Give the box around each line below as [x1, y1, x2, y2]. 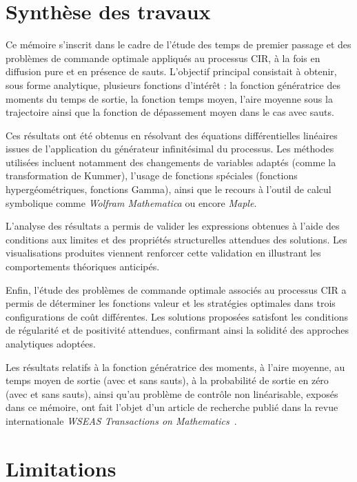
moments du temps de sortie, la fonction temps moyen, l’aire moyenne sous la [6, 91, 333, 106]
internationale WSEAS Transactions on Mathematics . [6, 413, 237, 428]
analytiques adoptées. [6, 337, 96, 350]
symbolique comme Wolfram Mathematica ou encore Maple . [6, 195, 257, 210]
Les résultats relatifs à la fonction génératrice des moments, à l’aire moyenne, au [6, 359, 345, 374]
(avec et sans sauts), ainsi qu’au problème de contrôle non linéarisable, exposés [6, 386, 338, 401]
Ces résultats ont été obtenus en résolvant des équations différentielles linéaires [6, 128, 338, 142]
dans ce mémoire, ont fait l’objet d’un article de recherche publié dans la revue [6, 400, 338, 414]
